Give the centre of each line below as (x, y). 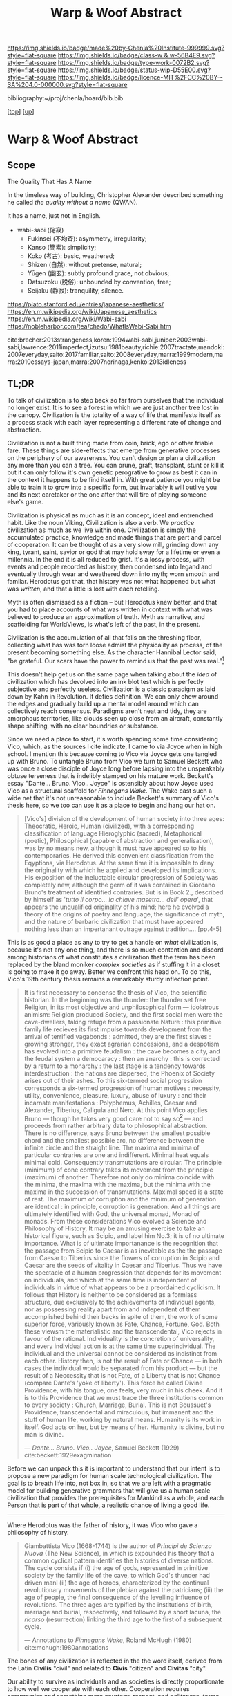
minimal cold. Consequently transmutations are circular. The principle (123, 1163)
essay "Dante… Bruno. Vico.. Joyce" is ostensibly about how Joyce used (110, 783)
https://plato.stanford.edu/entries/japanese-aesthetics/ (86, 304)
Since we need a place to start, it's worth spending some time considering (113, 739)
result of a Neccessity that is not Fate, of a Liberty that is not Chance (122, 1376)
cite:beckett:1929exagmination (68, 1455)
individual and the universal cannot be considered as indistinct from (120, 1354)
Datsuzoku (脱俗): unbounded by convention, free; (99, 282)
